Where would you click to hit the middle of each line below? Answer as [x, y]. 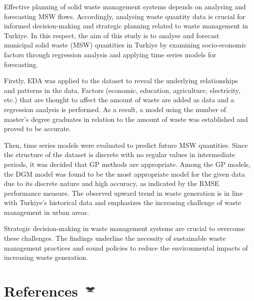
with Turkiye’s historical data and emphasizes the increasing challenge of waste [123, 202]
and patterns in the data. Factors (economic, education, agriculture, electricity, [122, 90]
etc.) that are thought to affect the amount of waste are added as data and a [119, 100]
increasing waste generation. [46, 257]
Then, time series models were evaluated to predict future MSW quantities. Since [126, 145]
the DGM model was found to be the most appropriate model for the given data [125, 174]
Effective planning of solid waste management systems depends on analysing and [125, 6]
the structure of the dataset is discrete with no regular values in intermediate [120, 154]
